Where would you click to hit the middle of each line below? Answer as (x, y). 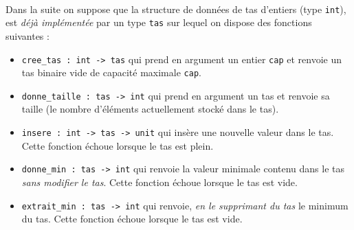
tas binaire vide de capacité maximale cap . (111, 72)
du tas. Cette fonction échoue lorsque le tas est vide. (132, 219)
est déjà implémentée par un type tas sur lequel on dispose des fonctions (159, 22)
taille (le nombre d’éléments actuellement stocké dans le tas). (150, 109)
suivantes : (27, 35)
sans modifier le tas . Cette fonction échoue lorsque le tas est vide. (159, 182)
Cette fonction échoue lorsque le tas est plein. (118, 145)
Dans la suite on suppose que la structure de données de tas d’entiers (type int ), (176, 9)
